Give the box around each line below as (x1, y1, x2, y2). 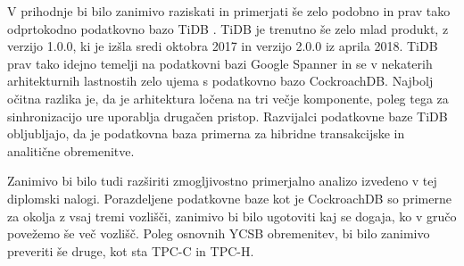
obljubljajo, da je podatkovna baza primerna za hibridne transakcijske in (7, 124, 405, 143)
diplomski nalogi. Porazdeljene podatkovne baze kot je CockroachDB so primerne (7, 188, 452, 207)
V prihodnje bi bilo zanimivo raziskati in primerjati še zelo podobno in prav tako (7, 2, 451, 20)
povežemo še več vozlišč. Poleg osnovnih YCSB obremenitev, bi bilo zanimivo (7, 224, 430, 243)
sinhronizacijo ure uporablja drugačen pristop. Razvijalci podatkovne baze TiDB (7, 106, 448, 125)
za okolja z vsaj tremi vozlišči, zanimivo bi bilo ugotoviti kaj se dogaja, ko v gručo (7, 206, 457, 225)
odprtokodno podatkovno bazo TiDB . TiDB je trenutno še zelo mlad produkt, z (7, 19, 449, 37)
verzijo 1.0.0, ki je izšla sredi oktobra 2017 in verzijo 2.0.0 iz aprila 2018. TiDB (7, 37, 438, 55)
